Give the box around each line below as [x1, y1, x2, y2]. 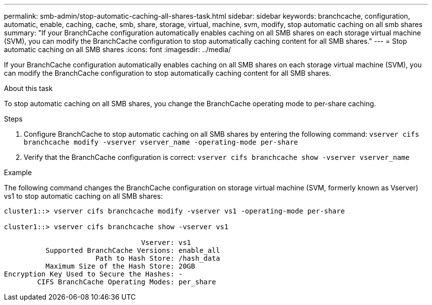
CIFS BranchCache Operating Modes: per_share [37, 278, 216, 286]
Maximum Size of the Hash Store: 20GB [45, 262, 195, 270]
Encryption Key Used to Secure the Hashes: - [4, 270, 183, 278]
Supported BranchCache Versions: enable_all [45, 246, 220, 254]
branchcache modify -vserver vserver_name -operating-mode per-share [24, 138, 298, 146]
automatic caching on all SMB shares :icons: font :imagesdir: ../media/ [4, 45, 231, 54]
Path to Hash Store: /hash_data [95, 254, 220, 262]
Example [4, 168, 32, 177]
